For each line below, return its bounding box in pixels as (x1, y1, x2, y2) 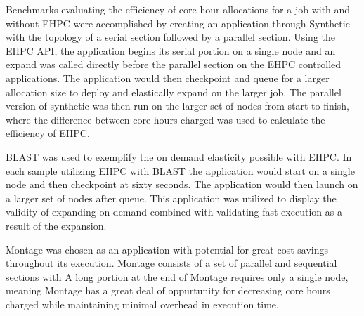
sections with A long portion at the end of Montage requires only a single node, (6, 269, 349, 284)
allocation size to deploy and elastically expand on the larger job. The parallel (6, 84, 342, 99)
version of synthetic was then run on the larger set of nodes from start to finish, (6, 98, 349, 113)
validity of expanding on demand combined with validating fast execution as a (6, 204, 342, 219)
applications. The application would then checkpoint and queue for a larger (6, 70, 330, 85)
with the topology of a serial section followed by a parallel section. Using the (6, 29, 335, 44)
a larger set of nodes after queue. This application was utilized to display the (6, 190, 337, 205)
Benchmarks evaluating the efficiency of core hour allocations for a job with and (6, 2, 351, 16)
